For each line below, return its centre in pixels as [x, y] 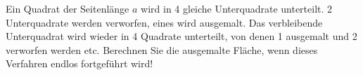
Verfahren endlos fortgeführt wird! [79, 63]
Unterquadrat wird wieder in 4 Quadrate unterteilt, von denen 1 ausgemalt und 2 [181, 36]
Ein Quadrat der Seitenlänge [68, 8]
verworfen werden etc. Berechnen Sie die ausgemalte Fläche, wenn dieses [162, 49]
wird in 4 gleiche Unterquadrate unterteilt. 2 [237, 8]
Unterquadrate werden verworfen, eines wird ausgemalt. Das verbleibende [164, 22]
